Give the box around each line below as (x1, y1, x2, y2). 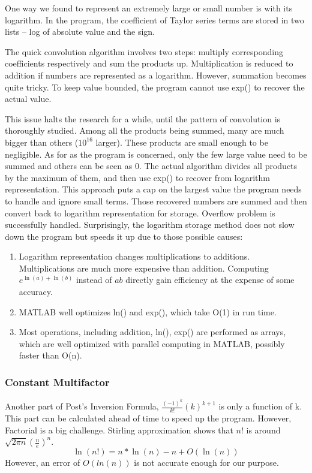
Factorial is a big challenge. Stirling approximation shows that (5, 423, 233, 436)
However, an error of (5, 456, 80, 469)
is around (246, 423, 281, 436)
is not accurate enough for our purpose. (134, 456, 279, 469)
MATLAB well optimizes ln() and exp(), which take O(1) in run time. (19, 305, 277, 318)
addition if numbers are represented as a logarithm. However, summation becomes (5, 68, 307, 81)
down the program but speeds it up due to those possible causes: (5, 230, 243, 242)
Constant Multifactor (5, 374, 110, 389)
